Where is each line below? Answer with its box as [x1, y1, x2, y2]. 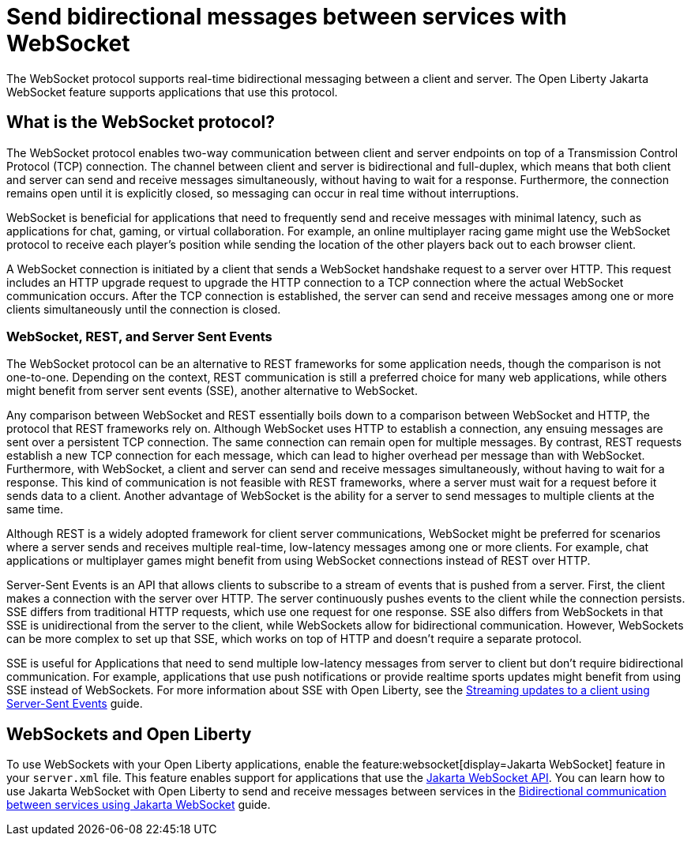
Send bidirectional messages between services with [6, 3, 567, 30]
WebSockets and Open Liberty [6, 724, 252, 744]
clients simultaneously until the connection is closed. [6, 302, 281, 316]
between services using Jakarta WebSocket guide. [6, 798, 271, 812]
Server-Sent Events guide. [6, 697, 143, 711]
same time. [6, 502, 64, 517]
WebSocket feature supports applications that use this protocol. [6, 85, 338, 99]
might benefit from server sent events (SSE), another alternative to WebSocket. [6, 384, 418, 398]
